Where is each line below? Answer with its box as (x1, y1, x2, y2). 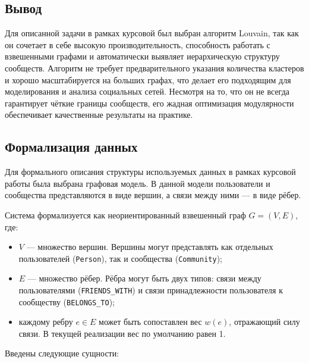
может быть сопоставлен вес (99, 315, 202, 328)
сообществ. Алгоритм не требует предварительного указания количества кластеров (5, 61, 304, 74)
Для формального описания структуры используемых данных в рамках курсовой (5, 165, 296, 178)
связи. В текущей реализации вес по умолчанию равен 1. (18, 327, 226, 339)
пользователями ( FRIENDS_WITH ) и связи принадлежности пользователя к (18, 283, 283, 296)
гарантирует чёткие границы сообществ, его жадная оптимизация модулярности (5, 96, 294, 109)
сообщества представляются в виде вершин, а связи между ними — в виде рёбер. (5, 189, 301, 201)
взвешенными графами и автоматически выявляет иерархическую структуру (5, 50, 280, 62)
